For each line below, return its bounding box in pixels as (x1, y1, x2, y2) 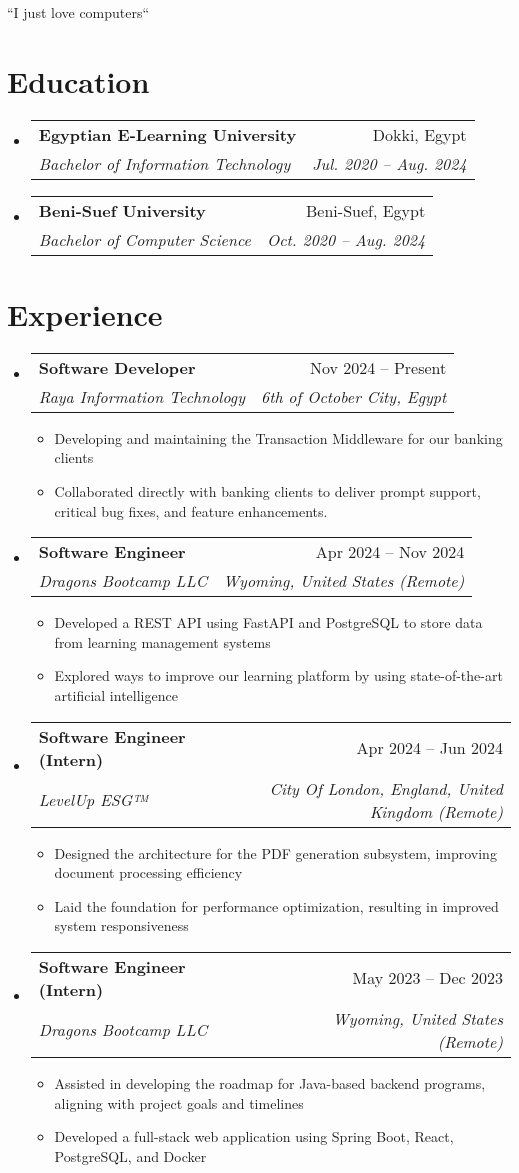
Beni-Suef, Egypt (306, 198, 426, 222)
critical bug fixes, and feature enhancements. (54, 500, 328, 521)
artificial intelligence (54, 685, 178, 705)
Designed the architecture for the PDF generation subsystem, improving (54, 842, 497, 863)
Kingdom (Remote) (369, 799, 503, 823)
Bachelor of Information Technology (38, 151, 291, 175)
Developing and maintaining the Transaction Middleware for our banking (54, 427, 503, 448)
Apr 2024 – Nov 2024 (315, 540, 465, 564)
